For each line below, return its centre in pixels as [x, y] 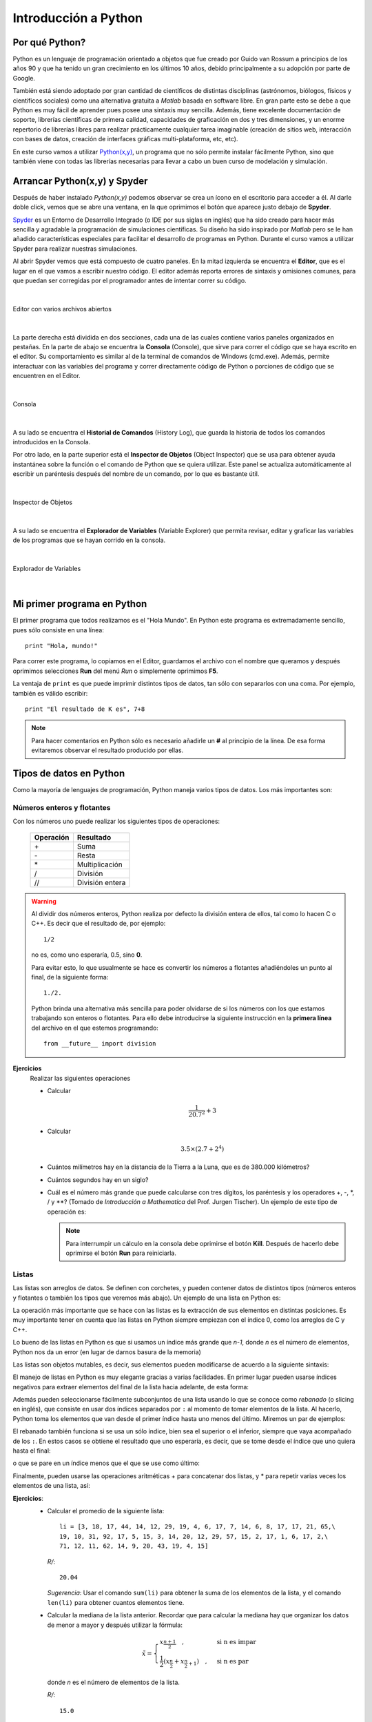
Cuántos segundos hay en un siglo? [98, 1180]
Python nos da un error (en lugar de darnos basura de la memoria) [107, 1352]
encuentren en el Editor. [46, 376]
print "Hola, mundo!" [61, 646]
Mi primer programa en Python [80, 604]
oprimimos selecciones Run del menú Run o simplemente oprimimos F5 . [115, 671]
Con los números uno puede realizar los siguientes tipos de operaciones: [116, 821]
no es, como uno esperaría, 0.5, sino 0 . [87, 955]
